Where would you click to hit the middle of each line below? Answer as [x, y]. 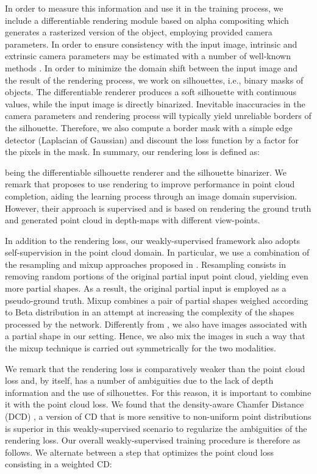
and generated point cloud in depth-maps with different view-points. [133, 220]
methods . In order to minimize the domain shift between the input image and [151, 67]
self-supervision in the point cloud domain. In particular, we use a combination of [157, 252]
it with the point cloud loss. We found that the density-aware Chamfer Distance [155, 404]
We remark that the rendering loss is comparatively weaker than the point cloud [155, 368]
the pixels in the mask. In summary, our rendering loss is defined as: [132, 152]
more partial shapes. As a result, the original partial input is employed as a [146, 288]
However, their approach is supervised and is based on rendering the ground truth [158, 208]
